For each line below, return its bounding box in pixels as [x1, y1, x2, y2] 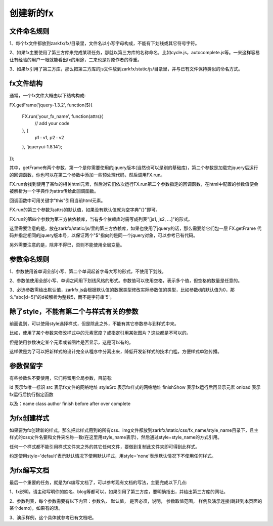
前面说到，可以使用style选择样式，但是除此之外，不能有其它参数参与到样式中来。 [9, 320, 179, 327]
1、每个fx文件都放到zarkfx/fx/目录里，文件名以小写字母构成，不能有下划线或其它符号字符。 [9, 41, 200, 47]
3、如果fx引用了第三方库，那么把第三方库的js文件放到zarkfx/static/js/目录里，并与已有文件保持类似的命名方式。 [9, 66, 243, 72]
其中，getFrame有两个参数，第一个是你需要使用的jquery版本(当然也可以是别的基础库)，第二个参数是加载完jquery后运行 [9, 165, 258, 171]
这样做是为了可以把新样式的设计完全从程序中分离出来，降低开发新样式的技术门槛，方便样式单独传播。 [9, 348, 222, 354]
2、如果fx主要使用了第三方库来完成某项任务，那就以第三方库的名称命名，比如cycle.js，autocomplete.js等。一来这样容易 [9, 50, 260, 56]
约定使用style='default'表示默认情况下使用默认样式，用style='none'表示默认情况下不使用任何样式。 [9, 453, 216, 459]
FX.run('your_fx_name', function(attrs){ [22, 113, 104, 119]
